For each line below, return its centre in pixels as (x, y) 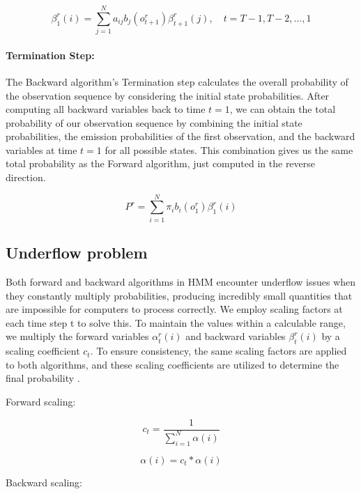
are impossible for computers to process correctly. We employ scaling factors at (174, 309)
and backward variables (236, 336)
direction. (26, 177)
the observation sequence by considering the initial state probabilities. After (168, 95)
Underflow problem (77, 253)
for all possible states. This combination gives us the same (229, 149)
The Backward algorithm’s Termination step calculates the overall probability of (177, 81)
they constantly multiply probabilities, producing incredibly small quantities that (179, 295)
